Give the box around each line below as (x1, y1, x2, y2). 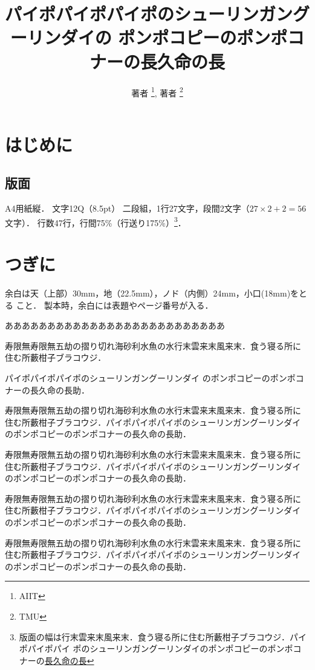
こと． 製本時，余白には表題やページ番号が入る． (16, 298, 213, 311)
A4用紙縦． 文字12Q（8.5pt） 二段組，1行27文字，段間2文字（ (5, 202, 250, 215)
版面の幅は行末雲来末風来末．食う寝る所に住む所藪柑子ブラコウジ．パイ (19, 630, 307, 643)
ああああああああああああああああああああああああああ (5, 319, 225, 332)
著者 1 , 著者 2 (131, 84, 183, 99)
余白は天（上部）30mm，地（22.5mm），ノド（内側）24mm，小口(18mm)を (5, 287, 299, 300)
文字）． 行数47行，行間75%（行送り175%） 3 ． (5, 214, 186, 229)
